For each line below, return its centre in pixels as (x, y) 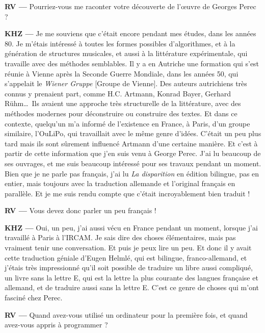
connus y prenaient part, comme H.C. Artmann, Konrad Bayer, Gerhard (118, 93)
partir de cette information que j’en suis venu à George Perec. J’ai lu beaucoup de (133, 153)
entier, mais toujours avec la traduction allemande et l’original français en (120, 183)
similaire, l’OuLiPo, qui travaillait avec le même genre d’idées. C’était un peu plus (133, 133)
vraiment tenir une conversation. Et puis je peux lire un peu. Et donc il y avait (128, 248)
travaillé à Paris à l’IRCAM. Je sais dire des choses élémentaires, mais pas (120, 237)
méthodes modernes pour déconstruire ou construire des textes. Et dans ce (121, 113)
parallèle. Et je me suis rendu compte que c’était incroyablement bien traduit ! (127, 193)
